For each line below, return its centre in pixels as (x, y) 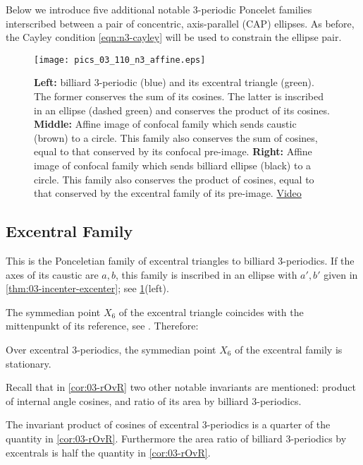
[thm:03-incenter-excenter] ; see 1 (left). (87, 288)
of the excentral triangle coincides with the (211, 312)
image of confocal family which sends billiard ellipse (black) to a (173, 165)
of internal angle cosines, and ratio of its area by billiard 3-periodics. (154, 400)
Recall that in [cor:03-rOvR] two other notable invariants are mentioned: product (181, 387)
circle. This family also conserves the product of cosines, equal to (174, 179)
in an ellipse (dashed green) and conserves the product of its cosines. (182, 110)
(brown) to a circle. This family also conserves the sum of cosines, (176, 137)
